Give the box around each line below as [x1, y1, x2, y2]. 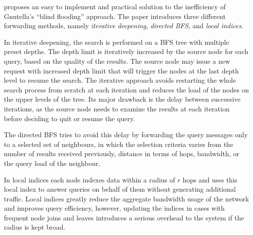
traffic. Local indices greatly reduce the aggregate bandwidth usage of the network [4, 193, 249, 203]
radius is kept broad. [4, 222, 66, 232]
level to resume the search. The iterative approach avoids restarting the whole [4, 75, 236, 85]
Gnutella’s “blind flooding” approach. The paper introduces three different [4, 11, 226, 21]
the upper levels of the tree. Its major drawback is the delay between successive [4, 94, 241, 104]
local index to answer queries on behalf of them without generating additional [4, 184, 236, 194]
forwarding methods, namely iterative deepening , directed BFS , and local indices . [4, 20, 243, 31]
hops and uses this [182, 174, 237, 184]
